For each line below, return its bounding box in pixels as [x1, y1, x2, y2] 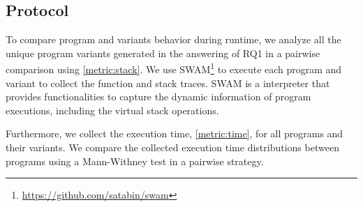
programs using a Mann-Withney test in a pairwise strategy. [6, 153, 264, 168]
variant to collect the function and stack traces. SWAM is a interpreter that [6, 75, 330, 90]
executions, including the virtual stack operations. [6, 102, 219, 117]
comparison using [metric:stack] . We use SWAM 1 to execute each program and [6, 60, 342, 77]
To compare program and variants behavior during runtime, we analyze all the [6, 32, 341, 47]
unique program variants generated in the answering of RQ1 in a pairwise [6, 45, 320, 60]
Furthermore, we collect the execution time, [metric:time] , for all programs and [6, 126, 343, 141]
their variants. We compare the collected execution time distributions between [6, 140, 339, 155]
